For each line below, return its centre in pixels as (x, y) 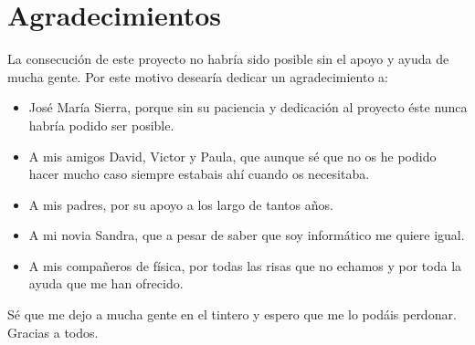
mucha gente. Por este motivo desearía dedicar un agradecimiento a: (198, 76)
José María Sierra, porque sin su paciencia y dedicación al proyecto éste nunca (248, 107)
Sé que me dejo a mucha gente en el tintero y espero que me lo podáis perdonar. (232, 314)
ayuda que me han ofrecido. (106, 283)
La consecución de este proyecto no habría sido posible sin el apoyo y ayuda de (228, 59)
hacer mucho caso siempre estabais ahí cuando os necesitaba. (199, 174)
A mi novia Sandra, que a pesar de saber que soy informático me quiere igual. (247, 235)
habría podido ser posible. (101, 125)
